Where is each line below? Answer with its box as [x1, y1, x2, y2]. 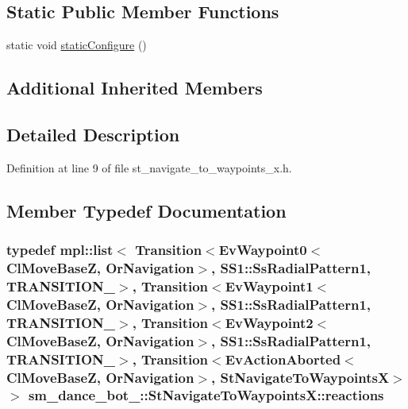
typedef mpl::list [6, 240, 114, 260]
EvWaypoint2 [225, 312, 314, 332]
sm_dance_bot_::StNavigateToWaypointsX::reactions [28, 385, 384, 405]
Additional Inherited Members [6, 75, 263, 100]
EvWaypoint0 [218, 240, 307, 260]
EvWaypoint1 [225, 276, 314, 295]
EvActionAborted [225, 349, 341, 368]
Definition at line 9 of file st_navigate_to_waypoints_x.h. [6, 159, 292, 176]
